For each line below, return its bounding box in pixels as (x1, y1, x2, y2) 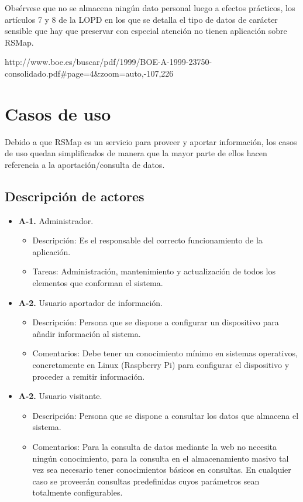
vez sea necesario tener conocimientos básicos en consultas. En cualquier (32, 463, 291, 476)
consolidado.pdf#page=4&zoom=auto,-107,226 (5, 67, 174, 79)
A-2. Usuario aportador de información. (18, 296, 163, 308)
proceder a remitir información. (32, 370, 145, 382)
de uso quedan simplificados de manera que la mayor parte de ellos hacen (5, 147, 267, 159)
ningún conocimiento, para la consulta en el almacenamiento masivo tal (32, 452, 289, 464)
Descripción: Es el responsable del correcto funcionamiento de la (32, 234, 263, 246)
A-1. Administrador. (18, 214, 94, 226)
